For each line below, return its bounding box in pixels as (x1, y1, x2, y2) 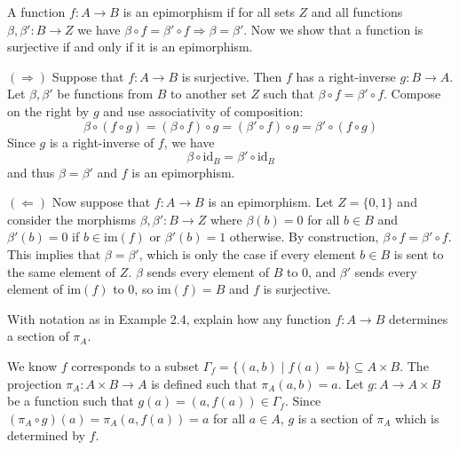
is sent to (393, 244, 444, 263)
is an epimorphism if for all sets (123, 3, 295, 20)
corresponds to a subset (71, 356, 200, 375)
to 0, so (113, 280, 154, 298)
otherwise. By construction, (229, 227, 379, 246)
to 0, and (286, 262, 336, 280)
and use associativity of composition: (103, 101, 304, 120)
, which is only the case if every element (138, 244, 356, 263)
